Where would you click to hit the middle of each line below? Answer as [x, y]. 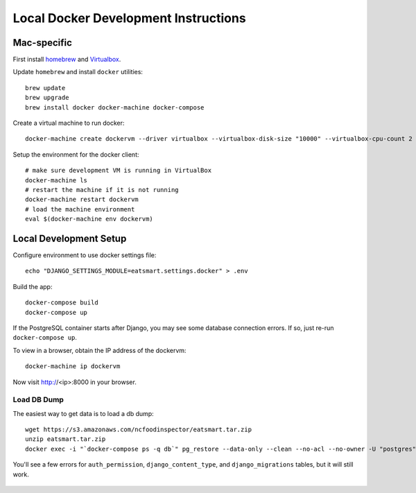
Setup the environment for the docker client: [76, 154]
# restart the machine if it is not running [102, 190]
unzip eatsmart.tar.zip [66, 439]
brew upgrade [47, 98]
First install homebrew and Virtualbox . [67, 60]
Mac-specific [43, 43]
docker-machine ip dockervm [73, 366]
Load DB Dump [38, 400]
